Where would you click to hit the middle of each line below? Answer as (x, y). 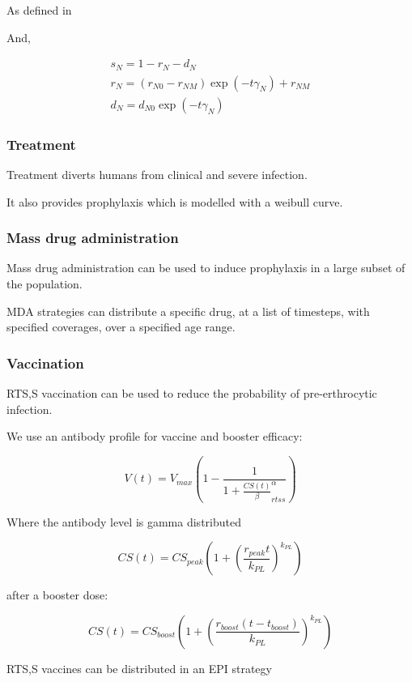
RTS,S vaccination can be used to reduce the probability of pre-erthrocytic (192, 392)
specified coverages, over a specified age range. (121, 327)
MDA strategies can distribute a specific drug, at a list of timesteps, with (188, 311)
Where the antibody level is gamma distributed (124, 521)
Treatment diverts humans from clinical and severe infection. (157, 174)
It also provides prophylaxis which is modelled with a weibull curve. (175, 201)
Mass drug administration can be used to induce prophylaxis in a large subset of (206, 268)
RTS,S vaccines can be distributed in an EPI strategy (139, 668)
